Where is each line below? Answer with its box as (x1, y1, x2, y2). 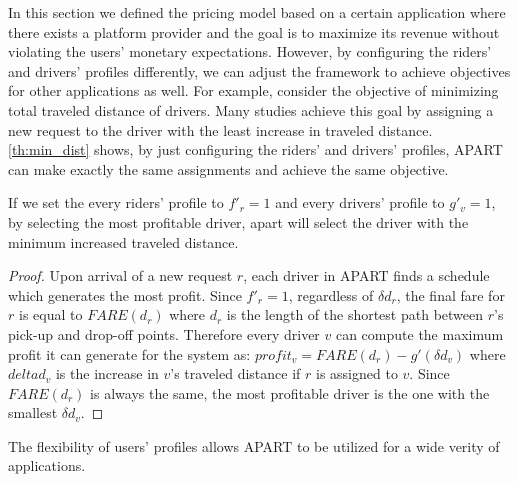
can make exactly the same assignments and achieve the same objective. (8, 158, 449, 179)
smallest (8, 402, 58, 423)
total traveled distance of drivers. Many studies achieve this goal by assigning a (8, 99, 494, 120)
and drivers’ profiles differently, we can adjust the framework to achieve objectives (8, 60, 511, 81)
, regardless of (288, 284, 374, 305)
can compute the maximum (335, 323, 504, 344)
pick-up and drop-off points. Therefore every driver (8, 323, 320, 344)
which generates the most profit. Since (8, 284, 242, 305)
